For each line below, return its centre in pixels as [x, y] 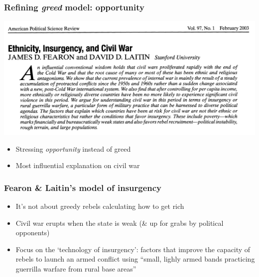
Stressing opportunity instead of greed [73, 148]
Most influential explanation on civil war [78, 165]
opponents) [33, 232]
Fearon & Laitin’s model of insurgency [83, 187]
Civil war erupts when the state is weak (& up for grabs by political [120, 223]
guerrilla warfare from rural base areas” [76, 269]
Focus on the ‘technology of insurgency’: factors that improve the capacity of [133, 249]
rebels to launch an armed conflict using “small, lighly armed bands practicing [135, 259]
